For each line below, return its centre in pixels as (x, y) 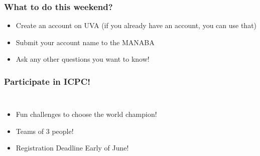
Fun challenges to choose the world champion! (86, 114)
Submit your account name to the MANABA (85, 42)
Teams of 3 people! (45, 131)
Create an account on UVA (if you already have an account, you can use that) (136, 25)
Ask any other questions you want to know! (83, 59)
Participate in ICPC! (47, 81)
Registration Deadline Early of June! (72, 148)
